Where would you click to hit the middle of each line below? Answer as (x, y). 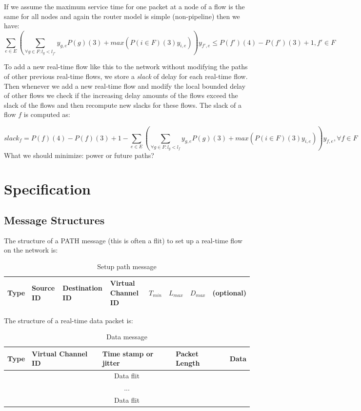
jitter (111, 363)
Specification (47, 189)
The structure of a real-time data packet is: (69, 320)
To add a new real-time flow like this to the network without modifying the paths (126, 67)
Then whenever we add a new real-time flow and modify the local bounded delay (125, 86)
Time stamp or (128, 353)
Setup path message (127, 266)
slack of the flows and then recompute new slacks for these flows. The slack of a (123, 105)
